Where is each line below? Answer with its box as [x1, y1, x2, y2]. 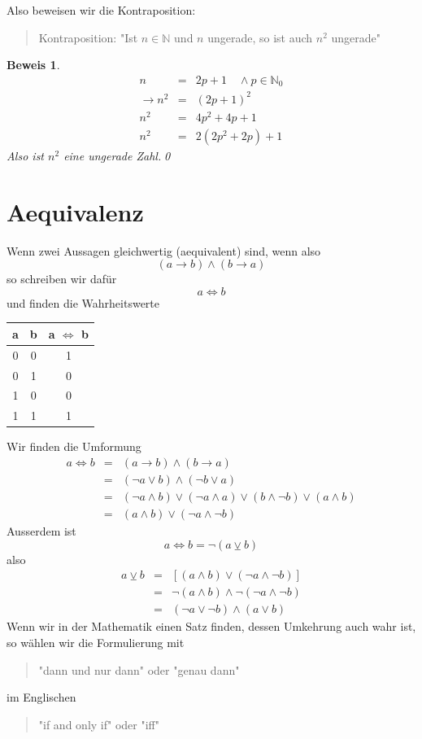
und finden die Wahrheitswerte [7, 294, 160, 311]
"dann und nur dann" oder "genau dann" [38, 661, 240, 678]
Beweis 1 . [7, 56, 60, 73]
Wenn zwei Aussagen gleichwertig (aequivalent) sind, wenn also [7, 242, 321, 259]
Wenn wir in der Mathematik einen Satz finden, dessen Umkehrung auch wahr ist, [7, 618, 416, 635]
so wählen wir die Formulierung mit [7, 634, 185, 650]
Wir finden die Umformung [7, 438, 141, 455]
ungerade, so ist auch [207, 28, 313, 46]
